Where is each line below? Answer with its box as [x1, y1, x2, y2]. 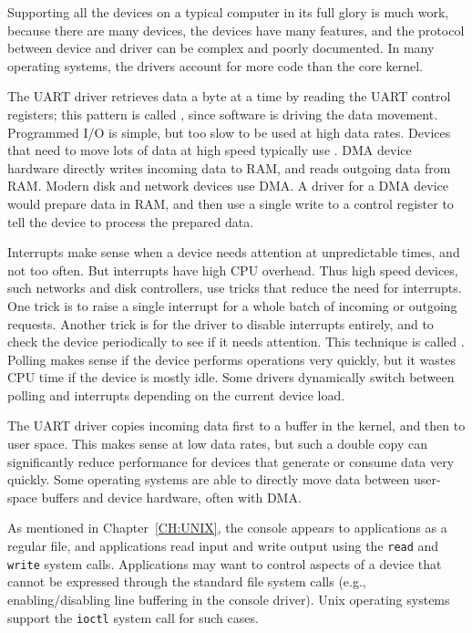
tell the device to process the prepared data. [7, 212, 254, 231]
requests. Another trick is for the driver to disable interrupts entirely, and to [7, 314, 434, 333]
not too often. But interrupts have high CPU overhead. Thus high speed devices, [7, 260, 458, 279]
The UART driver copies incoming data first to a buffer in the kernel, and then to [7, 416, 466, 435]
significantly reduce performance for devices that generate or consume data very [7, 451, 455, 471]
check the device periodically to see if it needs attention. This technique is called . [7, 332, 465, 351]
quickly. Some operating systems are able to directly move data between [7, 470, 410, 489]
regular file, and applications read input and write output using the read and [7, 536, 439, 555]
